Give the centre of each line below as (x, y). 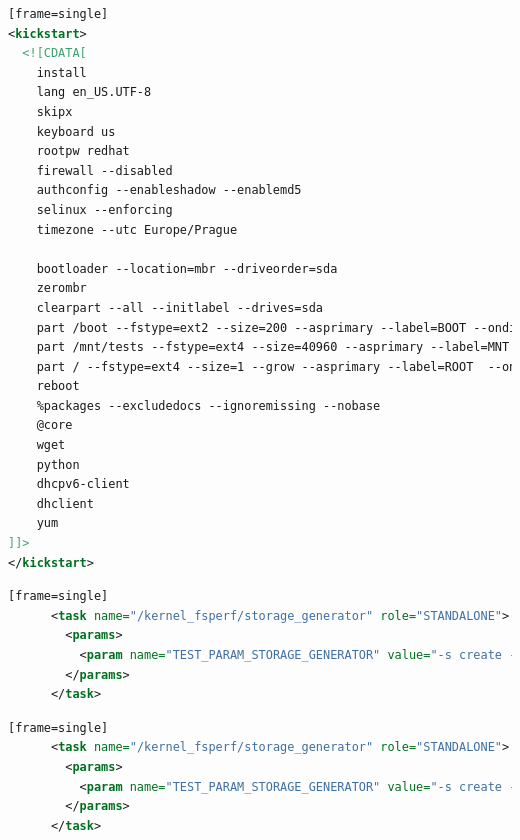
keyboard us (76, 131)
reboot (58, 386)
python (58, 464)
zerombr (61, 288)
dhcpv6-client (83, 484)
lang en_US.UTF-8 (94, 92)
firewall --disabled (104, 170)
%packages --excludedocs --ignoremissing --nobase (208, 405)
